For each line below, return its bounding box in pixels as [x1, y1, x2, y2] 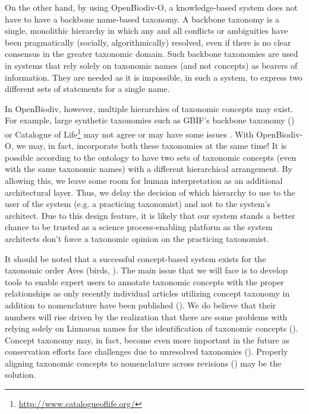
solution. [5, 368, 36, 381]
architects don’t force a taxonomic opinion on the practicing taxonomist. [5, 232, 269, 244]
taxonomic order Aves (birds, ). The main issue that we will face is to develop [5, 264, 288, 276]
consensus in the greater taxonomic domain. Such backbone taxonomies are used [5, 47, 298, 60]
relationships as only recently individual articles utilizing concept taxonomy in [5, 287, 290, 300]
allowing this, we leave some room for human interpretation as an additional [5, 174, 283, 186]
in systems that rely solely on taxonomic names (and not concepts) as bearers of [5, 59, 298, 71]
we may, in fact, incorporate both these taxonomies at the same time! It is [16, 139, 287, 152]
